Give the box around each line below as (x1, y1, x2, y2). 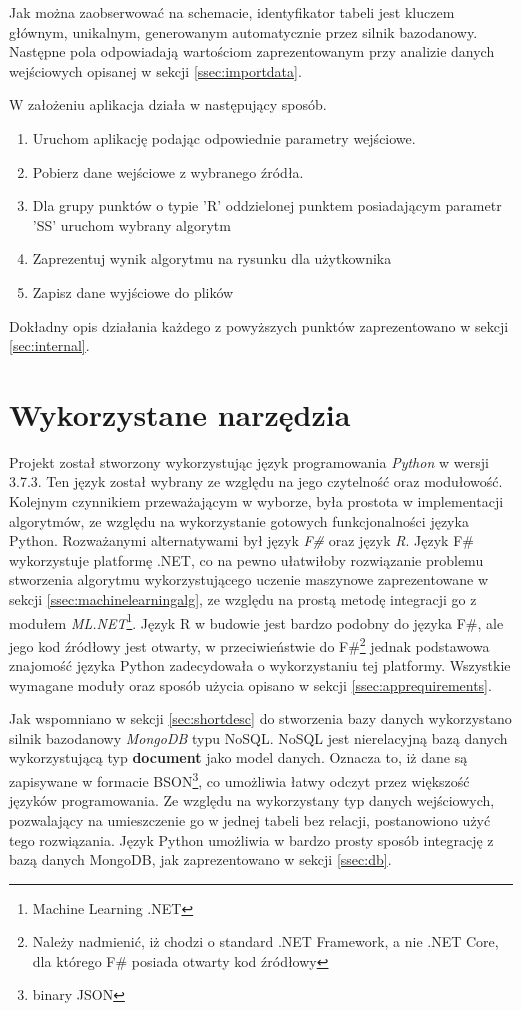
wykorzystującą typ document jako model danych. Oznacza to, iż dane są (9, 747, 468, 768)
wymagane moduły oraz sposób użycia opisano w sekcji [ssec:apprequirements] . (9, 674, 492, 695)
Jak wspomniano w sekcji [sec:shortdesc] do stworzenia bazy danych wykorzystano (9, 708, 512, 729)
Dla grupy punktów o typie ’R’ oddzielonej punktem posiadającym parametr (32, 195, 502, 216)
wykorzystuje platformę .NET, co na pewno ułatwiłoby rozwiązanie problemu (9, 549, 484, 570)
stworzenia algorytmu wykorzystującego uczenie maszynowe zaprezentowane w (9, 569, 489, 590)
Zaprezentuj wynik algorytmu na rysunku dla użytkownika (32, 248, 392, 269)
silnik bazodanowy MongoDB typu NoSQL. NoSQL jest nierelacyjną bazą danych (9, 727, 508, 748)
